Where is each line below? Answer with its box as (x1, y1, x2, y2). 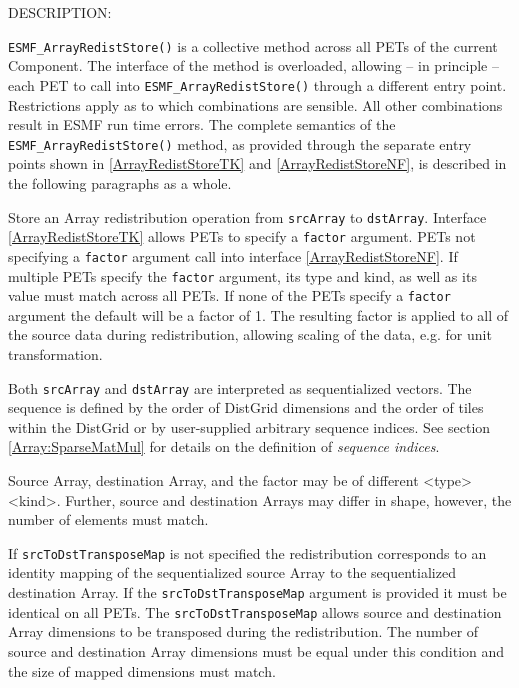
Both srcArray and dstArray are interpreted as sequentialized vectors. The (8, 377, 472, 398)
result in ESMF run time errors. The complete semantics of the (8, 114, 396, 135)
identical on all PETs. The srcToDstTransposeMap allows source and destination (8, 601, 502, 622)
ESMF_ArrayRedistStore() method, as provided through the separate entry (8, 133, 472, 154)
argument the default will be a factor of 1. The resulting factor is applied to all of (8, 304, 509, 325)
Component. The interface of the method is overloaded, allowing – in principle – (8, 55, 499, 76)
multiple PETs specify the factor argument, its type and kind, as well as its (8, 265, 477, 286)
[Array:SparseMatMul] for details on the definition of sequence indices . (8, 436, 440, 457)
